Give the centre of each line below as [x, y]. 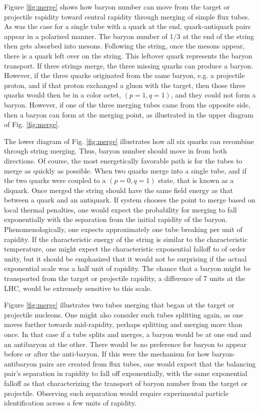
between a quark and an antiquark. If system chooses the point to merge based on [130, 200]
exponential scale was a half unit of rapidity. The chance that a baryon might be [127, 268]
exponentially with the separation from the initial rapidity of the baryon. [116, 219]
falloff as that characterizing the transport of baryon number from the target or [126, 383]
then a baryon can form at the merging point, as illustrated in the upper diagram [129, 114]
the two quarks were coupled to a [55, 180]
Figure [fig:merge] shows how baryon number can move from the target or [117, 6]
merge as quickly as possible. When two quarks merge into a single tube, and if [125, 170]
